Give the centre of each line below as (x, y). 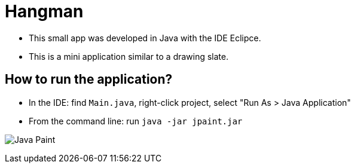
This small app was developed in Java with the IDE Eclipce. (145, 38)
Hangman (44, 11)
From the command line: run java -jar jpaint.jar (136, 121)
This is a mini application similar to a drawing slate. (129, 56)
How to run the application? (89, 80)
